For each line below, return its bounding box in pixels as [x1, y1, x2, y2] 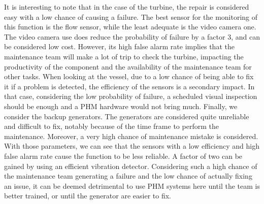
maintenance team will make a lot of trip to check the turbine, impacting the [4, 51, 244, 61]
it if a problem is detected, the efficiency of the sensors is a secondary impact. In [4, 81, 255, 91]
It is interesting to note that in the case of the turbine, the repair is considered [4, 2, 249, 12]
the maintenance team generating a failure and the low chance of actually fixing [4, 171, 252, 181]
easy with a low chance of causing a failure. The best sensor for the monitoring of [4, 11, 258, 22]
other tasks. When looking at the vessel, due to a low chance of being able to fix [4, 71, 254, 82]
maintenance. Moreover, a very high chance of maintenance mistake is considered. [4, 130, 258, 141]
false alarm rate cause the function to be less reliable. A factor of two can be [4, 150, 243, 161]
